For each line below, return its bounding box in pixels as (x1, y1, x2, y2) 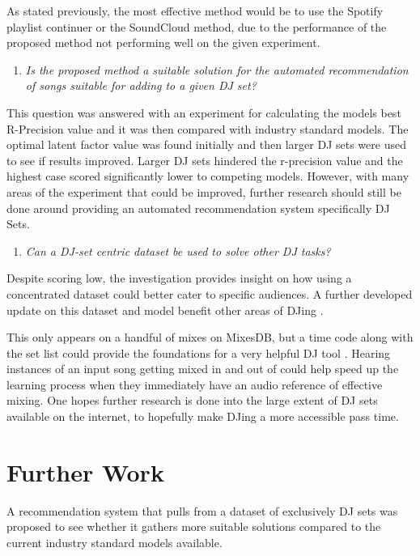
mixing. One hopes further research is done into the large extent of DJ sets (6, 392, 378, 409)
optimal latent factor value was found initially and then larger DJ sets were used (6, 136, 406, 153)
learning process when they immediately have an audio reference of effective (6, 376, 383, 393)
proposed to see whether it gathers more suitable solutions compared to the (6, 518, 381, 535)
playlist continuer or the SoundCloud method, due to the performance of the (6, 18, 387, 35)
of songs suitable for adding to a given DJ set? (25, 77, 257, 94)
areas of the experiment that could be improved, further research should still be (6, 183, 401, 200)
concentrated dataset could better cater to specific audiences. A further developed (6, 285, 413, 302)
